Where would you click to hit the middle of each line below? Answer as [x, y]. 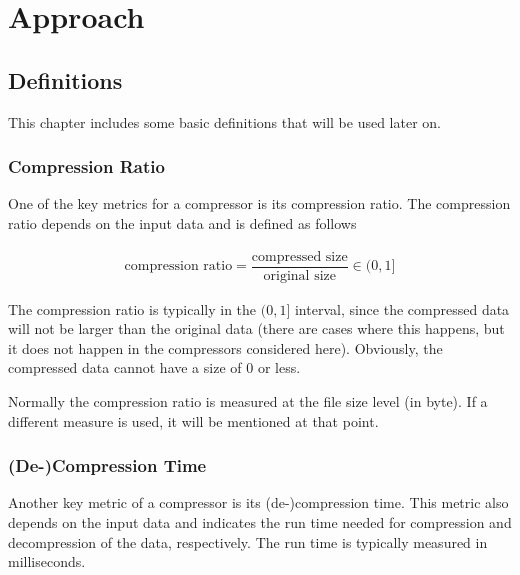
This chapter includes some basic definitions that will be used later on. [224, 121]
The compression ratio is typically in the [132, 308]
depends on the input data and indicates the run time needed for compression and [260, 522]
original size [299, 275]
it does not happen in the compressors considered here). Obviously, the [225, 347]
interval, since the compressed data [402, 308]
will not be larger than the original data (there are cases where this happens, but [256, 328]
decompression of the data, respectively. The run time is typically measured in [248, 541]
